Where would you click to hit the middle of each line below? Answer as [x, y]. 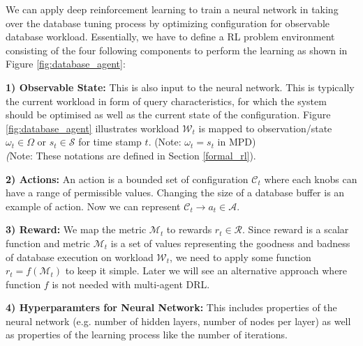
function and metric [48, 243]
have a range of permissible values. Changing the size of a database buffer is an [175, 192]
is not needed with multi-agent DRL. [131, 284]
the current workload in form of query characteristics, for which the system [166, 101]
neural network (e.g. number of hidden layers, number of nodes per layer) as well [178, 321]
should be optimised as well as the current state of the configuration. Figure [168, 115]
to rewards [189, 229]
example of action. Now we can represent [93, 206]
